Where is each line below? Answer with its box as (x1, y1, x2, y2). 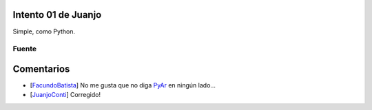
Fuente (12, 44, 37, 54)
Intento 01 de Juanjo (12, 9, 102, 20)
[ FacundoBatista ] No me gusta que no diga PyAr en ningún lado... (30, 81, 216, 89)
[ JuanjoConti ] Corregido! (30, 91, 101, 99)
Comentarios (12, 63, 70, 74)
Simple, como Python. (12, 27, 76, 36)
